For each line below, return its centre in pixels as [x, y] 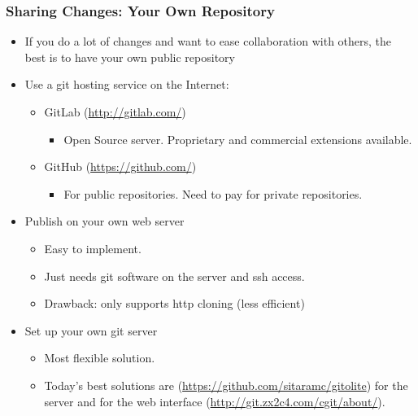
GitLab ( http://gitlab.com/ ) [115, 112]
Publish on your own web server [104, 221]
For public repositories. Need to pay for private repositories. [213, 193]
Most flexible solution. [100, 358]
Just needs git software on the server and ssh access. [174, 276]
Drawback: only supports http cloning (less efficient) [174, 303]
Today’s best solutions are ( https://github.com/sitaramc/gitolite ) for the [226, 385]
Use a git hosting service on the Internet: [127, 84]
